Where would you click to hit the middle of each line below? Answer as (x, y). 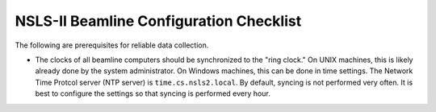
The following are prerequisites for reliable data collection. (112, 45)
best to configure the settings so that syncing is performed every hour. (153, 93)
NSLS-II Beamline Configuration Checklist (158, 21)
